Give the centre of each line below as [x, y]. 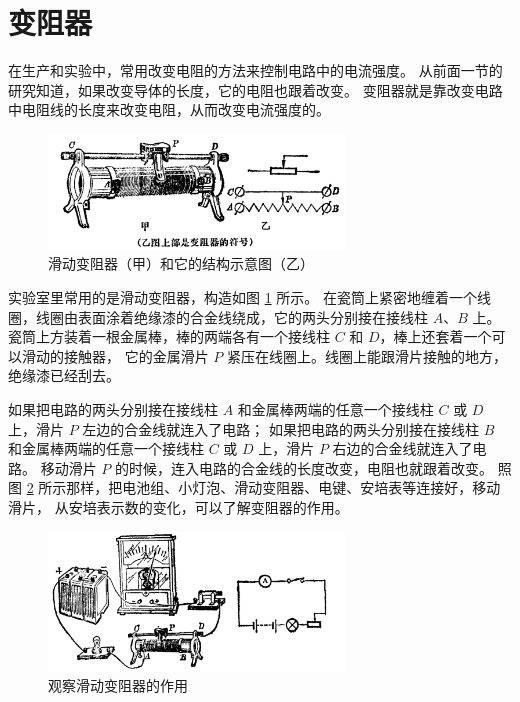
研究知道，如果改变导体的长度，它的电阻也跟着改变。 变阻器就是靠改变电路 [255, 89]
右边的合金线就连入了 [402, 448]
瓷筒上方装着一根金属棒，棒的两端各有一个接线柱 [169, 336]
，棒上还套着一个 [435, 336]
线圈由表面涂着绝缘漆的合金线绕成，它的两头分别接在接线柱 [231, 316]
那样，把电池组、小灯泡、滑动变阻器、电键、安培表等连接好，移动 [283, 487]
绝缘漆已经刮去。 [64, 375]
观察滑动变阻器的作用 [118, 685]
